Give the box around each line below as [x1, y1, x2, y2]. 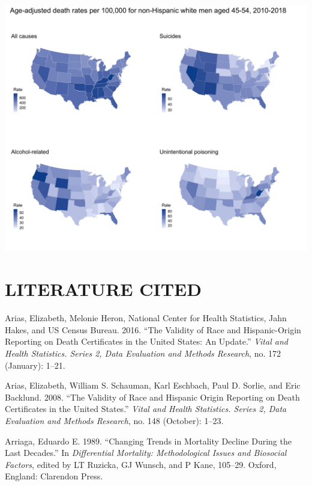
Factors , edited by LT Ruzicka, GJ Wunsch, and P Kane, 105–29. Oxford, [5, 458, 277, 470]
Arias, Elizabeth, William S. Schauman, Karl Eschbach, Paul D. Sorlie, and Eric [5, 379, 301, 392]
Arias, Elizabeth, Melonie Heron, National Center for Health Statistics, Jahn [5, 312, 287, 324]
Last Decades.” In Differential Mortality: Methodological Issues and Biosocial [5, 446, 287, 459]
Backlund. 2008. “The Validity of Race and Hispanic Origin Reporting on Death [5, 390, 300, 403]
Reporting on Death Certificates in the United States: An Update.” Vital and [5, 335, 288, 348]
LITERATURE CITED [5, 277, 202, 301]
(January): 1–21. [5, 358, 65, 371]
